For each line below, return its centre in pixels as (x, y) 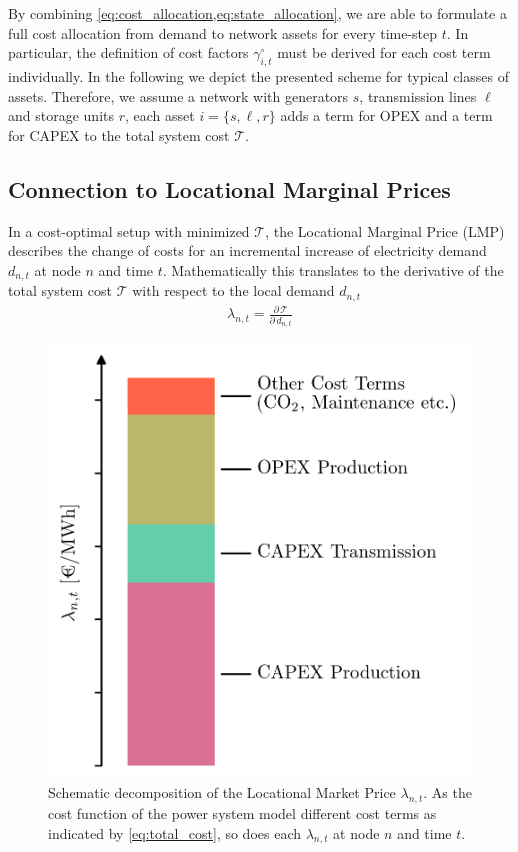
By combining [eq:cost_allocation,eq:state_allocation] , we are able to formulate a (257, 13)
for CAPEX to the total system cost (119, 134)
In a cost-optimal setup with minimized (129, 230)
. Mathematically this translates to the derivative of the (333, 269)
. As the (447, 792)
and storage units (61, 115)
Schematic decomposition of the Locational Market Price (222, 792)
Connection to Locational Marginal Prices (229, 188)
